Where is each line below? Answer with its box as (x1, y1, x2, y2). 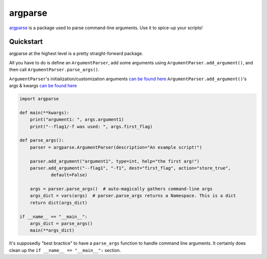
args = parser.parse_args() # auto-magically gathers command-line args (30, 186, 213, 192)
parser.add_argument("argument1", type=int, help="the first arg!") (30, 158, 200, 164)
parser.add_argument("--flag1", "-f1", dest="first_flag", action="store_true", (30, 165, 231, 171)
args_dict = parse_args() (30, 221, 93, 226)
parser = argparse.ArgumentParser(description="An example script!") (30, 144, 202, 150)
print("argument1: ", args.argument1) (30, 117, 124, 122)
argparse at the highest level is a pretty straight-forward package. (9, 51, 143, 56)
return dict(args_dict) (30, 200, 88, 206)
